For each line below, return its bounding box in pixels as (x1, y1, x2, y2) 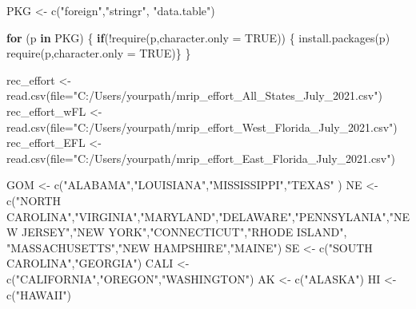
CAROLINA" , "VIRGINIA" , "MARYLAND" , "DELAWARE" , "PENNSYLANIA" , (6, 208, 390, 224)
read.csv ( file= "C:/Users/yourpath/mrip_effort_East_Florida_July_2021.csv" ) (6, 149, 395, 166)
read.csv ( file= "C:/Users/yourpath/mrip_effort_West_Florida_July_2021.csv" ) (6, 118, 398, 135)
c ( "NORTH (6, 192, 62, 208)
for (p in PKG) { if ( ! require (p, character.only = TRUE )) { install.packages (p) (6, 29, 390, 46)
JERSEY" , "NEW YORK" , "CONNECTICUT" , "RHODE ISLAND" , (22, 224, 347, 240)
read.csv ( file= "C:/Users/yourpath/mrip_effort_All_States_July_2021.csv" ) (6, 87, 382, 104)
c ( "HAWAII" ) (6, 286, 71, 303)
